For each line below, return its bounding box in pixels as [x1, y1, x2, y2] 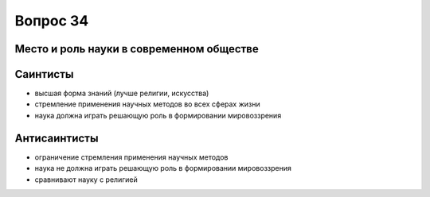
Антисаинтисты [14, 131, 99, 145]
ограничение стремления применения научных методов [34, 152, 229, 162]
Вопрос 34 [14, 12, 89, 29]
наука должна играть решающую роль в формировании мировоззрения [34, 110, 282, 120]
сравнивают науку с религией [34, 175, 139, 184]
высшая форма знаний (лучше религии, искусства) [34, 88, 209, 98]
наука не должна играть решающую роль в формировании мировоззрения [34, 164, 292, 173]
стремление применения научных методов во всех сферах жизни [34, 99, 260, 109]
